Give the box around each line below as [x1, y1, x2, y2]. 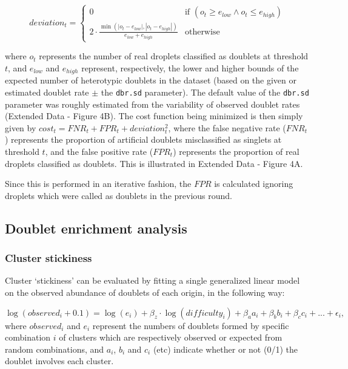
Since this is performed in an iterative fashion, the [5, 177, 192, 190]
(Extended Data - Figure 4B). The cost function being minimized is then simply [5, 109, 303, 122]
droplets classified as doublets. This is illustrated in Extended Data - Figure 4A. [5, 157, 303, 169]
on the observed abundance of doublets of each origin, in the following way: [5, 286, 285, 298]
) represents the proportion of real [173, 145, 299, 158]
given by [5, 121, 36, 134]
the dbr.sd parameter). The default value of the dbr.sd [101, 85, 309, 98]
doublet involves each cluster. [5, 354, 114, 367]
